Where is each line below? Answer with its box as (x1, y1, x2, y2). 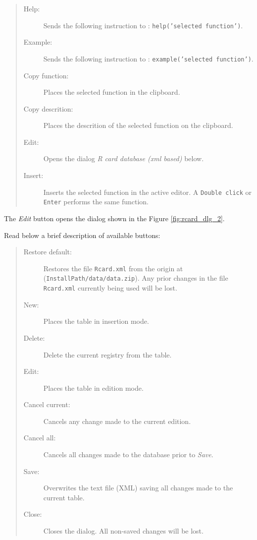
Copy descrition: (23, 103, 73, 114)
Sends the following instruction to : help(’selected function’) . (43, 20, 243, 30)
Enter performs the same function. (43, 196, 149, 207)
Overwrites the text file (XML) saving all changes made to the (43, 482, 233, 493)
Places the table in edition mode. (43, 382, 144, 393)
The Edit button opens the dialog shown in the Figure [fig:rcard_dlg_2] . (4, 213, 225, 223)
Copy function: (23, 70, 69, 80)
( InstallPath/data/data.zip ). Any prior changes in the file (43, 273, 228, 283)
